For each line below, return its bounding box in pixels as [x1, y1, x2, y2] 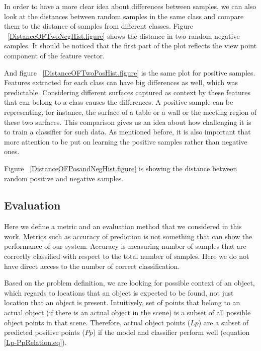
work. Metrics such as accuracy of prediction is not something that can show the [4, 231, 252, 241]
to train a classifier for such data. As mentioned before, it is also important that [4, 126, 251, 137]
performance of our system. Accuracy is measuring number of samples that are [4, 241, 246, 251]
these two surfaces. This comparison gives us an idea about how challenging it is [4, 116, 251, 127]
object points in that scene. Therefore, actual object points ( [4, 317, 191, 327]
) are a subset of [198, 317, 249, 327]
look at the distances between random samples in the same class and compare [4, 11, 244, 21]
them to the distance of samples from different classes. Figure [4, 21, 193, 31]
